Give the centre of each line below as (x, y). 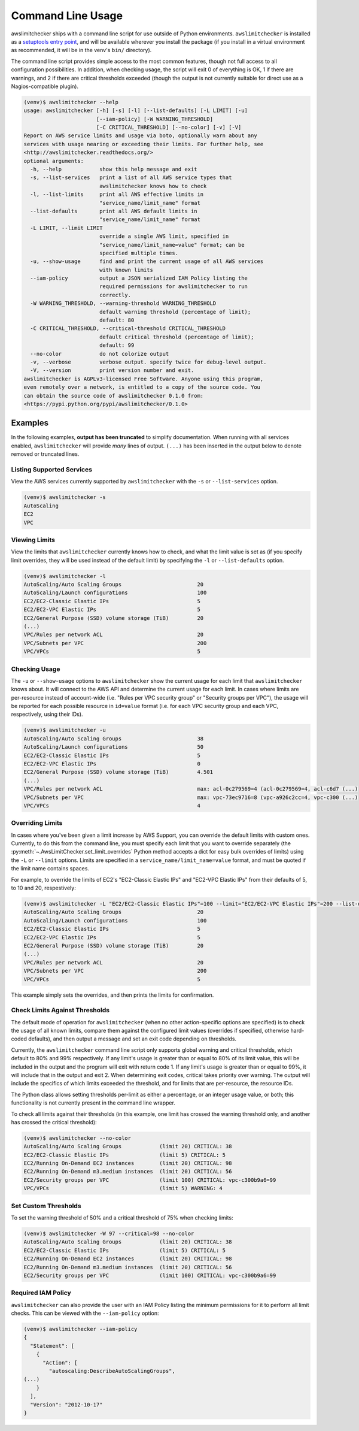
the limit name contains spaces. (50, 869)
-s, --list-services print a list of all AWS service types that (131, 178)
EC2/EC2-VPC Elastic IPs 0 (112, 763)
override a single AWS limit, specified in (164, 236)
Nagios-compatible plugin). (45, 86)
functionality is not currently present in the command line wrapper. (93, 1103)
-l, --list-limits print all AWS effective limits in (117, 194)
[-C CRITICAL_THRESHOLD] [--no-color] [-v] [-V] (169, 128)
